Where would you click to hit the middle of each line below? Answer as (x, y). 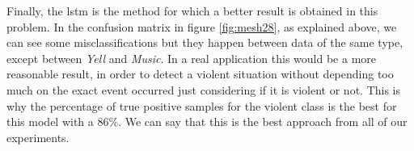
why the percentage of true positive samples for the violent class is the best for (202, 105)
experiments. (38, 137)
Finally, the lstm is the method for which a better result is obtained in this (192, 10)
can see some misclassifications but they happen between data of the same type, (205, 42)
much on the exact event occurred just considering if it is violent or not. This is (204, 89)
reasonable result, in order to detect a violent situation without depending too (200, 74)
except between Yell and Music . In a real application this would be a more (191, 58)
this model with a (50, 122)
